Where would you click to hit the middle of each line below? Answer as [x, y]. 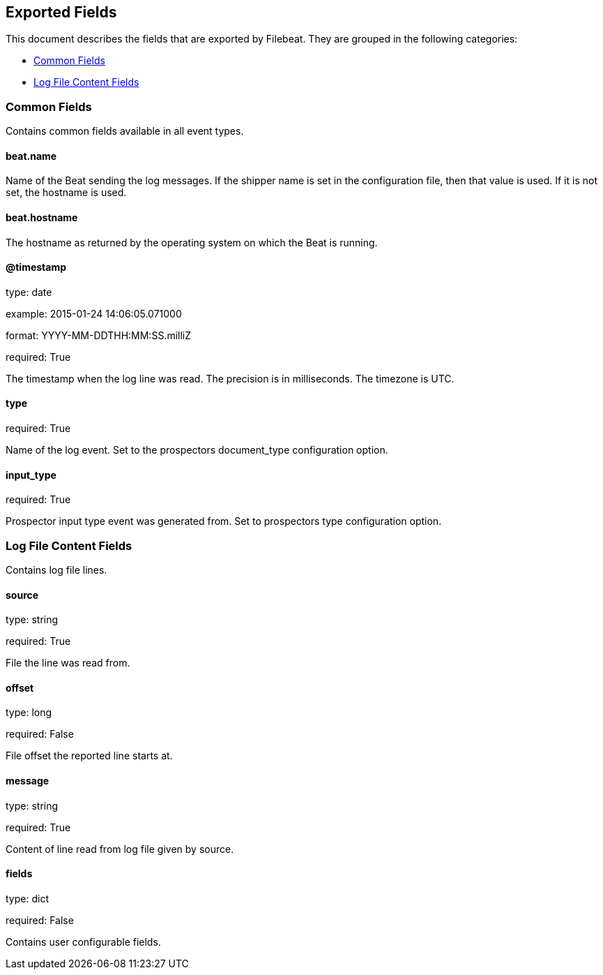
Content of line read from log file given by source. [120, 849]
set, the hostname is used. [66, 193]
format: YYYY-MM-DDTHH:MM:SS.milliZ [99, 335]
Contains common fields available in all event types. [125, 131]
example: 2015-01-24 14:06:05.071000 [94, 313]
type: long [29, 713]
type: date [29, 292]
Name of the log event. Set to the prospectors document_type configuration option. [197, 450]
